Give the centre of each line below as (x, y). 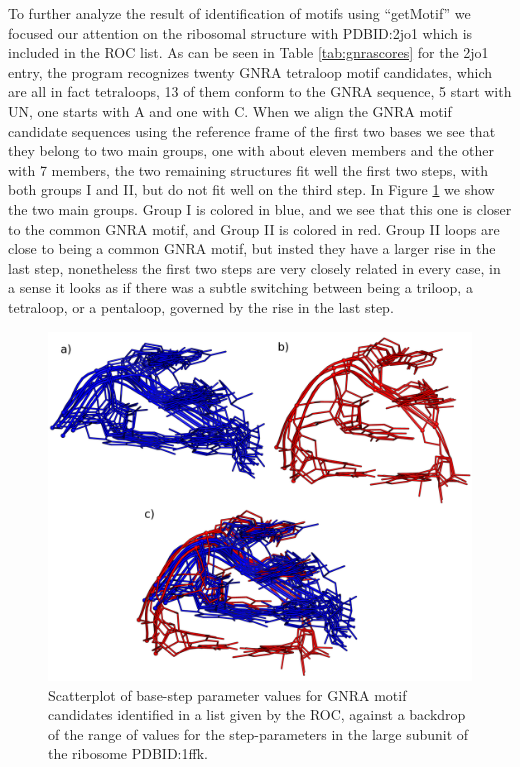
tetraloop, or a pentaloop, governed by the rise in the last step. (201, 306)
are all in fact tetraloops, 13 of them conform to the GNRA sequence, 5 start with (260, 91)
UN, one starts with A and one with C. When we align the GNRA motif (230, 110)
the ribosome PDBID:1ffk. (128, 753)
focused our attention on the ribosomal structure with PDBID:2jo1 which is (240, 32)
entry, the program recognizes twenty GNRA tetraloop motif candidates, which (250, 71)
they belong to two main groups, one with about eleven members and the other (251, 150)
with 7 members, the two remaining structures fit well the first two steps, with (248, 169)
